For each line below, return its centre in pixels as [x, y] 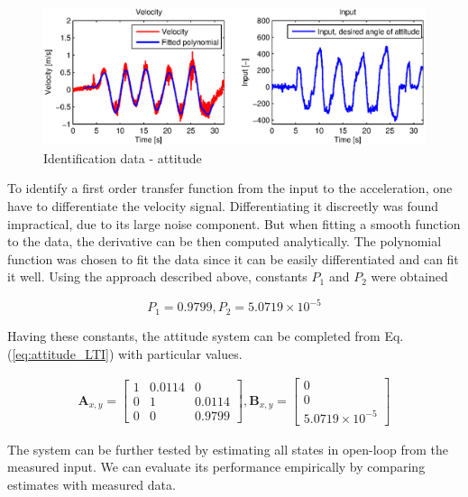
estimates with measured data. [92, 484]
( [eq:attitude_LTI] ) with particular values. [125, 353]
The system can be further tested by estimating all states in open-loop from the [228, 449]
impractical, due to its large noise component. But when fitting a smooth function [234, 223]
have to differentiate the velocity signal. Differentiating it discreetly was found [223, 205]
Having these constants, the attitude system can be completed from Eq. [206, 335]
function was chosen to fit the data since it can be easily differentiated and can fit [233, 258]
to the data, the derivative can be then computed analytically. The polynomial [225, 241]
